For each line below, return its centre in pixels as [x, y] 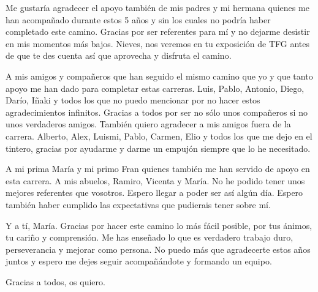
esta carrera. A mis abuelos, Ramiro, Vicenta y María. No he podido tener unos [155, 180]
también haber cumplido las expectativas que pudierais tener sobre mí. [138, 204]
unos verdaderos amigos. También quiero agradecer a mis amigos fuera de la [148, 124]
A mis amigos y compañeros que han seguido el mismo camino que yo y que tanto [159, 76]
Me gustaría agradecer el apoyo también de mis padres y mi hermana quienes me [157, 7]
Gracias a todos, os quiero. [55, 281]
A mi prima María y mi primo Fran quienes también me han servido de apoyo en [158, 169]
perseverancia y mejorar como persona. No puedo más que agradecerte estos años [158, 249]
